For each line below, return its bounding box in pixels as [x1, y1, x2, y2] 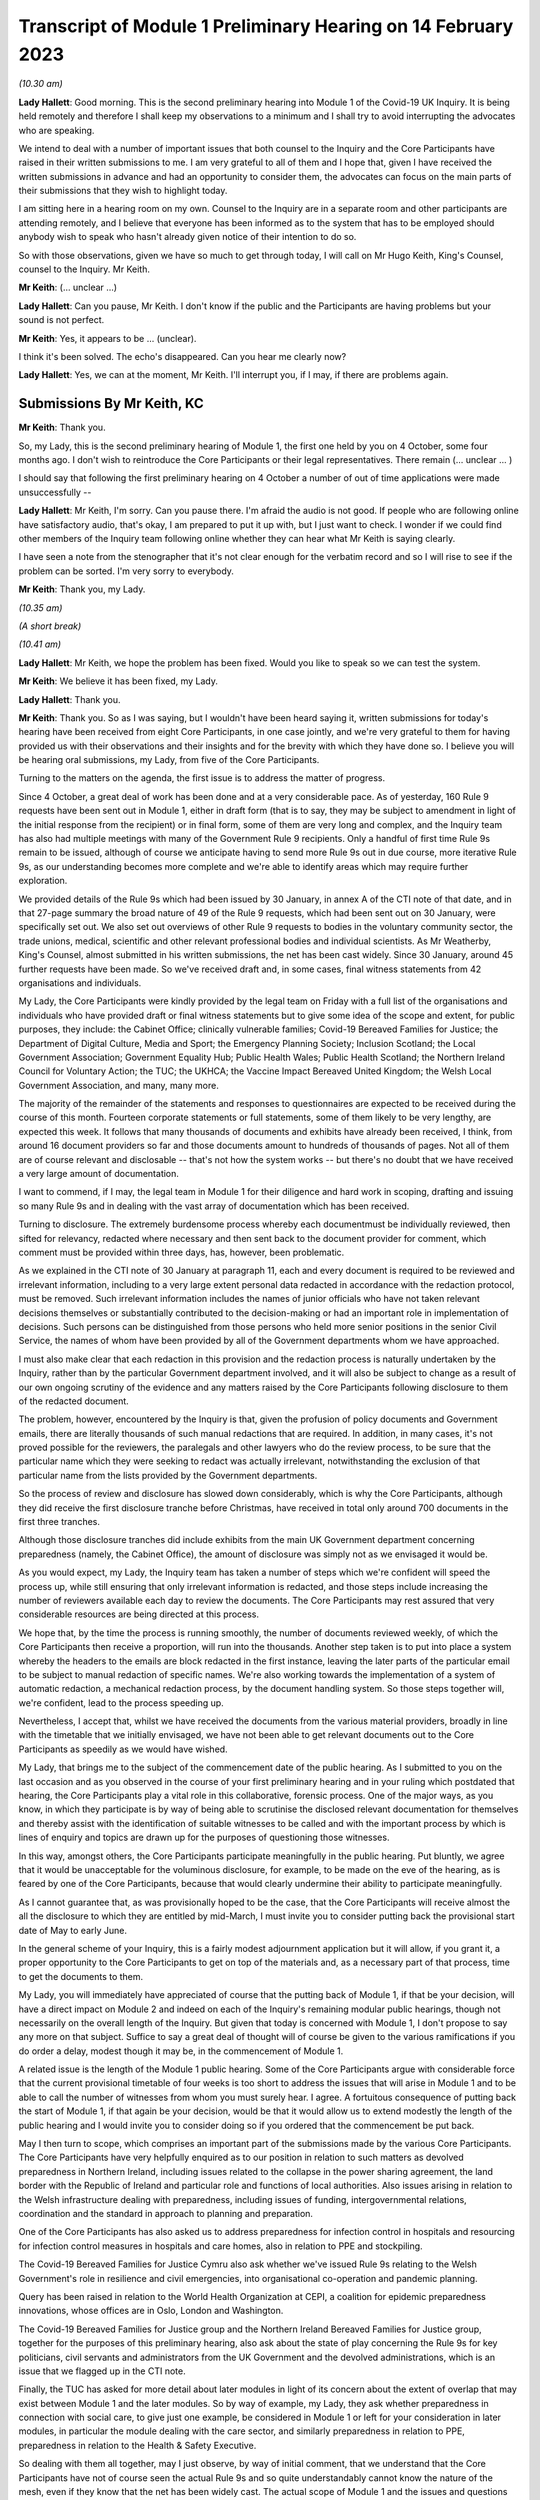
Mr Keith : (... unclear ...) [18, 281, 118, 294]
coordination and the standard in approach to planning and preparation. [18, 2207, 314, 2219]
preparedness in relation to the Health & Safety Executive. [18, 2439, 257, 2451]
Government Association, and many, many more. [18, 1079, 219, 1091]
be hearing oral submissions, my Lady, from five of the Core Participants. [18, 754, 320, 766]
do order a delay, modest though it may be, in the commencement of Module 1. [18, 2045, 344, 2057]
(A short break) [18, 620, 82, 632]
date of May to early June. [18, 1924, 128, 1936]
